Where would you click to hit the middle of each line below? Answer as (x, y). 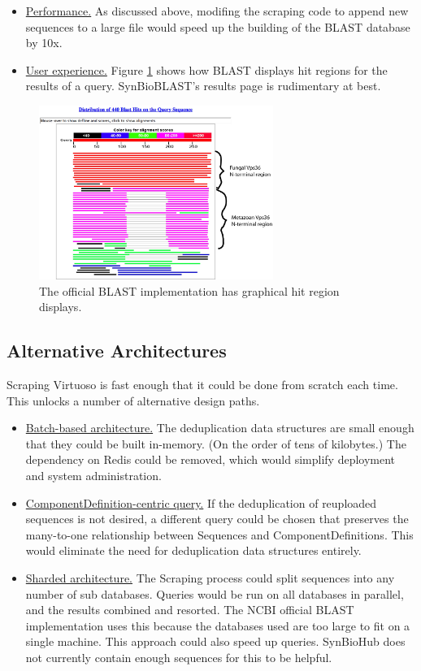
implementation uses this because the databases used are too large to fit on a (218, 625)
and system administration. (93, 475)
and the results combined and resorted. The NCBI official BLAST (190, 610)
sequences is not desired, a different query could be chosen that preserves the (217, 519)
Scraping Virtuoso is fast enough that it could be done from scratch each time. (202, 384)
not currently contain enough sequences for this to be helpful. (179, 657)
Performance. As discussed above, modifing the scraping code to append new (217, 11)
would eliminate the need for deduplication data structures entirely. (193, 550)
